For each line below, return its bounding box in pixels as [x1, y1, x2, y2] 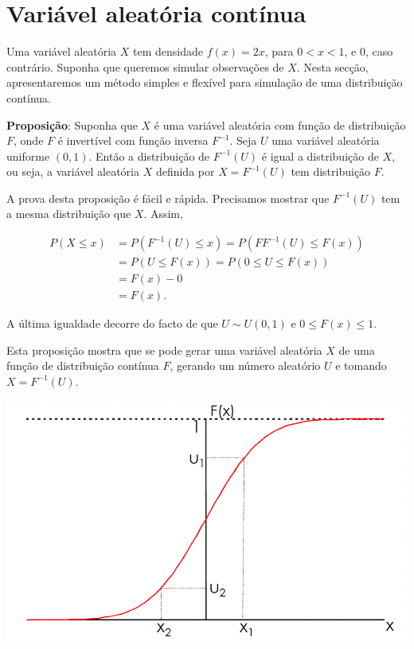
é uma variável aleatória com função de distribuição [154, 116, 406, 133]
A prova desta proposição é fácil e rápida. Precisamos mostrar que [6, 189, 330, 206]
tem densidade [133, 43, 204, 60]
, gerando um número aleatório [170, 357, 321, 374]
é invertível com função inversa [57, 132, 209, 149]
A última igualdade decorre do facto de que [6, 315, 218, 332]
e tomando [335, 357, 387, 374]
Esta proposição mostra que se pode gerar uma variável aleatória [6, 341, 322, 358]
